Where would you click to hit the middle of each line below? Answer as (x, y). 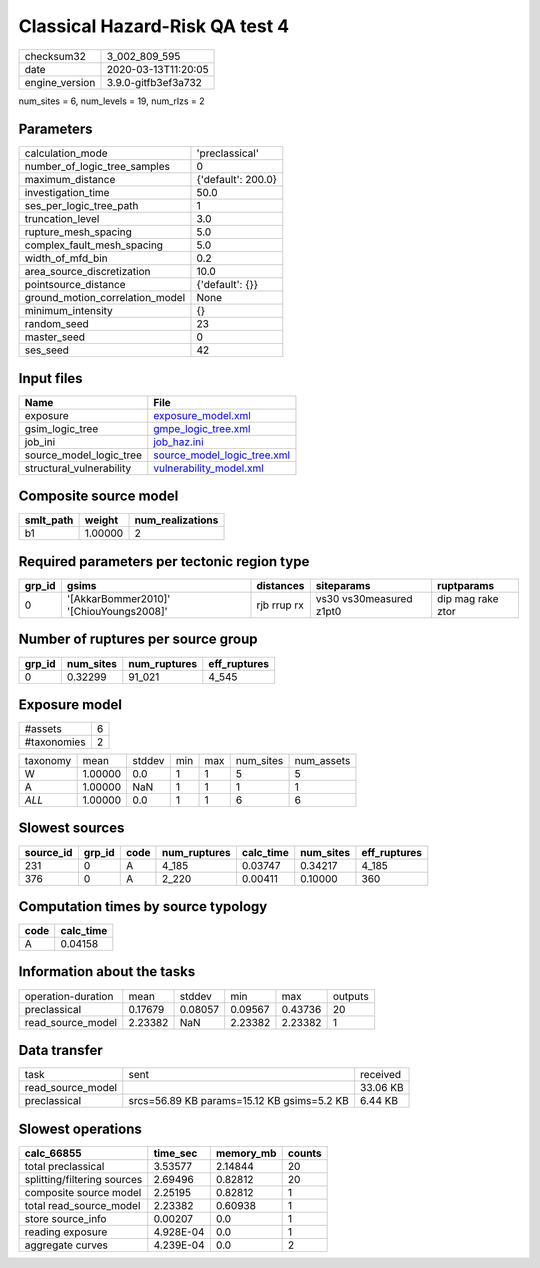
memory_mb (246, 1153)
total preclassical (64, 1166)
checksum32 (55, 56)
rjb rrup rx (280, 605)
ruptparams (465, 585)
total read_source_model (82, 1205)
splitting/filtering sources (83, 1179)
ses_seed (47, 350)
